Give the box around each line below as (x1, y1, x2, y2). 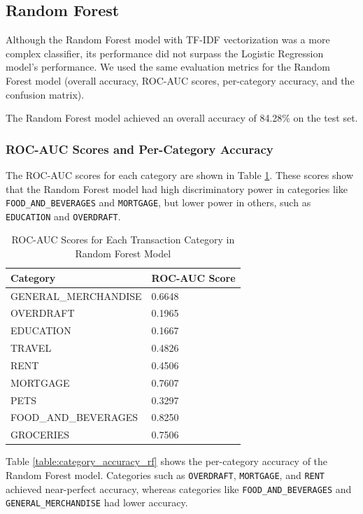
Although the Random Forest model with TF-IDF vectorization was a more (6, 32, 330, 47)
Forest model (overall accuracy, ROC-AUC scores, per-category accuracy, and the (6, 73, 355, 87)
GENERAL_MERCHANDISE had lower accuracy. (6, 495, 188, 510)
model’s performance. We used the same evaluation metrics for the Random (6, 59, 330, 74)
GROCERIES (10, 427, 70, 442)
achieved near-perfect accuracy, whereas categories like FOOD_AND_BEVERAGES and (6, 481, 352, 496)
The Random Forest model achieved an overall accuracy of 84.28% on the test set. (6, 110, 358, 125)
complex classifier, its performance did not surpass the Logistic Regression (6, 45, 324, 60)
